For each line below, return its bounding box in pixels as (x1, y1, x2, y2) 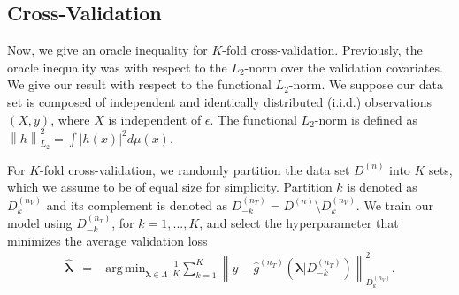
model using (7, 214, 73, 232)
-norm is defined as (314, 110, 417, 128)
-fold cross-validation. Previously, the (222, 41, 423, 59)
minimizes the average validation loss (7, 231, 208, 249)
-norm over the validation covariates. (244, 57, 443, 76)
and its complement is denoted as (46, 195, 228, 214)
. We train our (356, 195, 434, 214)
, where (50, 110, 90, 128)
